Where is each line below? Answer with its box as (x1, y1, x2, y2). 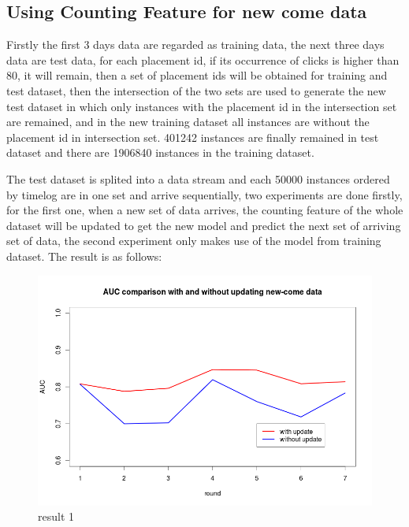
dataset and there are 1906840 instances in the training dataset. (6, 144, 314, 161)
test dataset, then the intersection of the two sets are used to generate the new (6, 82, 386, 98)
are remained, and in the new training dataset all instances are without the (6, 113, 370, 130)
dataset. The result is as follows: (6, 247, 162, 264)
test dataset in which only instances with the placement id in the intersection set (6, 98, 397, 114)
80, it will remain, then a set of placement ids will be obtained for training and (6, 67, 388, 84)
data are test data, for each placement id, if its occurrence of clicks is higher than (6, 51, 400, 68)
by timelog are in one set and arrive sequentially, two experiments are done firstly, (6, 186, 403, 202)
